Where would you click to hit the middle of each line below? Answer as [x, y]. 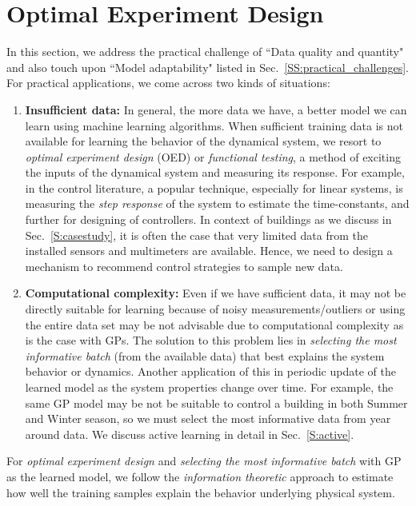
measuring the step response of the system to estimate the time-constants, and [217, 203]
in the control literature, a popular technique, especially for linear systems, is [214, 187]
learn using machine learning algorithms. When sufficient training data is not [214, 125]
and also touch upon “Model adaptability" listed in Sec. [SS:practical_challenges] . [208, 67]
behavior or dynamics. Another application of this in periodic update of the [210, 371]
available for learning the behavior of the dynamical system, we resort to [203, 141]
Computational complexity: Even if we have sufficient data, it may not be [216, 293]
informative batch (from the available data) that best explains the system [205, 355]
